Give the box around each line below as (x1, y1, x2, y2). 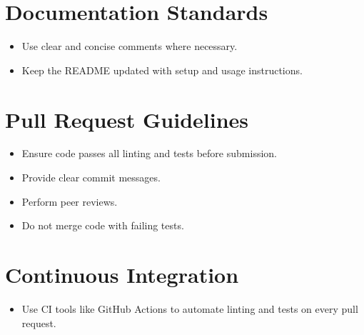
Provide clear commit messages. (21, 170, 161, 185)
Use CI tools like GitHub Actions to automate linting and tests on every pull (21, 301, 358, 316)
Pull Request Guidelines (5, 104, 249, 134)
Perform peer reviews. (21, 194, 118, 209)
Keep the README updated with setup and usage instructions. (21, 62, 303, 77)
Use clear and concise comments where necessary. (21, 39, 238, 54)
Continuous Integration (5, 260, 239, 289)
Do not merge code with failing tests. (21, 218, 184, 233)
